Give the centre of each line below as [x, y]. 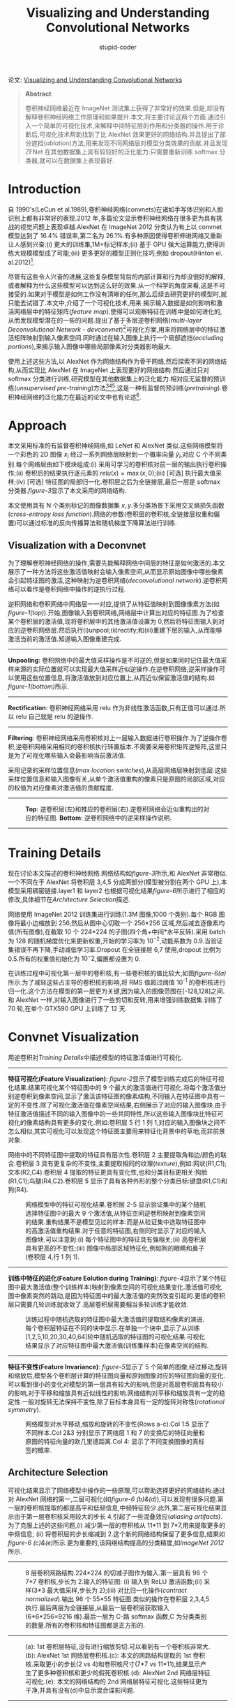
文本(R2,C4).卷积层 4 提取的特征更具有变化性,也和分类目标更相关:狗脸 [108, 1172]
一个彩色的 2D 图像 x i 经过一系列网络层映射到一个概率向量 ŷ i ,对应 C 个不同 [114, 455]
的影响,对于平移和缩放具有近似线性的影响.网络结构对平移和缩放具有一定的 [114, 1393]
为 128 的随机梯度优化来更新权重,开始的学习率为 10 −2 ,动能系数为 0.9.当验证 [115, 940]
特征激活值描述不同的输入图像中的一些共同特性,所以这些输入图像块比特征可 [116, 1113]
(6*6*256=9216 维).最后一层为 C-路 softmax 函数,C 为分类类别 [116, 1616]
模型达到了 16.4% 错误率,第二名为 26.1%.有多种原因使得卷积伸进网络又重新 [115, 235]
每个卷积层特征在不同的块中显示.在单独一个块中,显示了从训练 [113, 1327]
